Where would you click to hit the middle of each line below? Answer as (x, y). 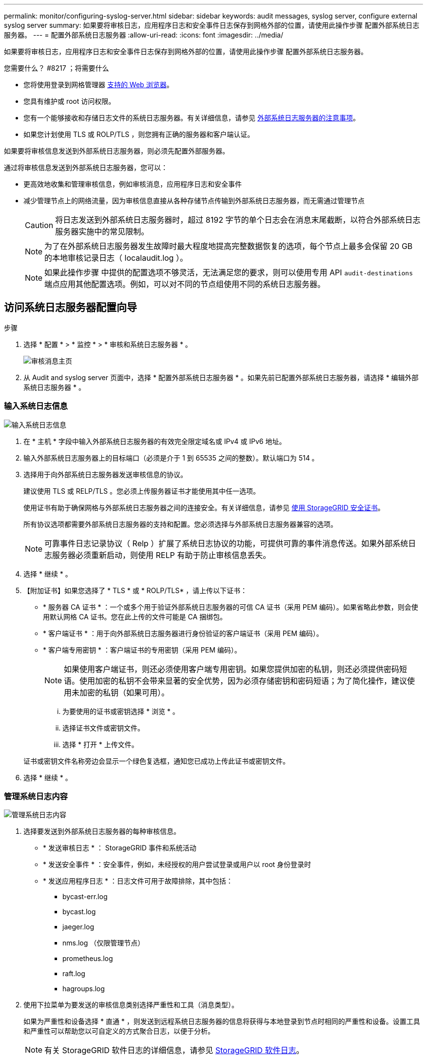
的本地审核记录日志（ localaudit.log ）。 (116, 258)
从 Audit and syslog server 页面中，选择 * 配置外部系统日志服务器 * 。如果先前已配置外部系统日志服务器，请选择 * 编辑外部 (221, 377)
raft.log (74, 974)
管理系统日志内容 (36, 796)
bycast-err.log (85, 897)
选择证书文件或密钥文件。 (103, 728)
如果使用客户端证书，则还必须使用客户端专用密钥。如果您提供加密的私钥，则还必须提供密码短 (236, 669)
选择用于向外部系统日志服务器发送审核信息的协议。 (105, 474)
